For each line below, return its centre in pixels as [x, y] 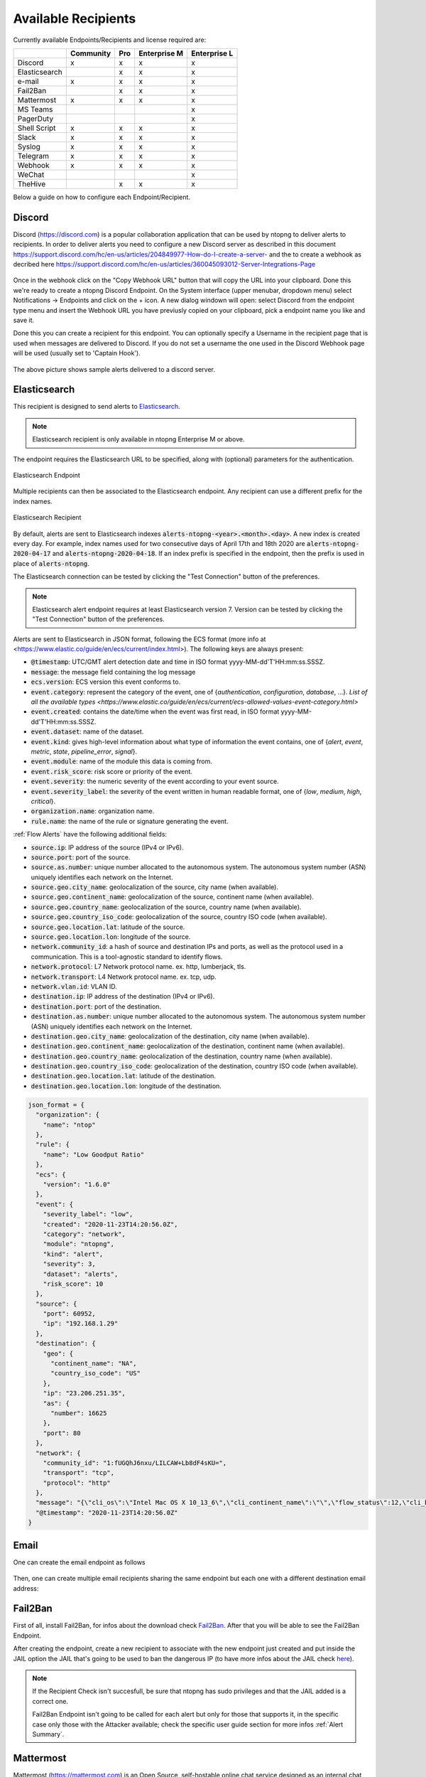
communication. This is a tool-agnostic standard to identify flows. [127, 957]
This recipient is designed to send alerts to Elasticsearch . [97, 407]
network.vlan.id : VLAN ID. [74, 986]
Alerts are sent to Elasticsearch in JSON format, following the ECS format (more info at [140, 639]
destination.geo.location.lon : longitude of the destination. [126, 1086]
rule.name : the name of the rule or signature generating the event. [130, 821]
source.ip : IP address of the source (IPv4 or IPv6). [107, 847]
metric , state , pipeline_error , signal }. [84, 751]
